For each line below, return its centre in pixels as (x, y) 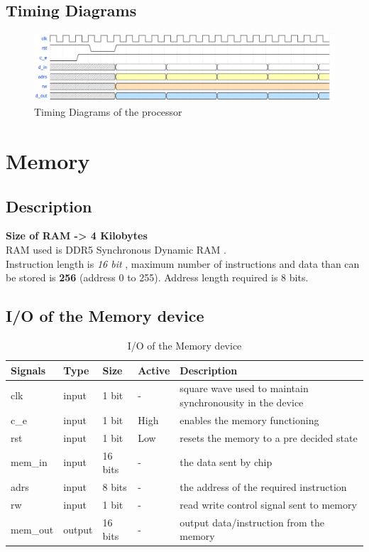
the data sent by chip (226, 462)
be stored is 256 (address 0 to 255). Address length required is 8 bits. (157, 277)
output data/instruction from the (252, 522)
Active (154, 370)
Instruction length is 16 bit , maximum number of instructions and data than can (183, 263)
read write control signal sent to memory (268, 504)
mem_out (32, 529)
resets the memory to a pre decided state (269, 437)
